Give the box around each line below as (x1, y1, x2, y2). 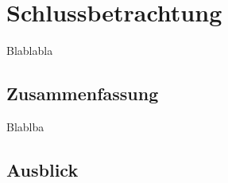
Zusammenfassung (6, 81, 159, 106)
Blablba (6, 118, 44, 134)
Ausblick (6, 157, 79, 181)
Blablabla (6, 42, 53, 59)
